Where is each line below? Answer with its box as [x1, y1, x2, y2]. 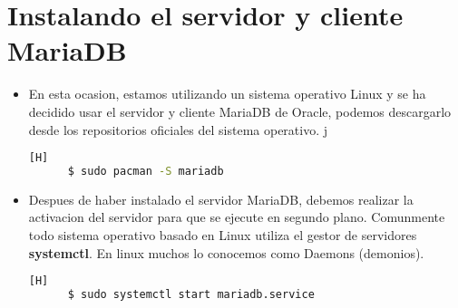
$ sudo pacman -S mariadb [67, 164, 224, 178]
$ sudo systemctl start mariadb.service [67, 288, 315, 302]
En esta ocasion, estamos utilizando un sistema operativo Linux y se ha [28, 84, 426, 103]
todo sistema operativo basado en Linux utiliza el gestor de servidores [28, 226, 417, 245]
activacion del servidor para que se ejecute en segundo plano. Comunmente [28, 207, 445, 226]
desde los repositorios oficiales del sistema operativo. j [28, 120, 328, 139]
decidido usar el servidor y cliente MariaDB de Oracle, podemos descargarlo [28, 101, 452, 120]
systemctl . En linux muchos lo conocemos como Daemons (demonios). [28, 243, 424, 262]
